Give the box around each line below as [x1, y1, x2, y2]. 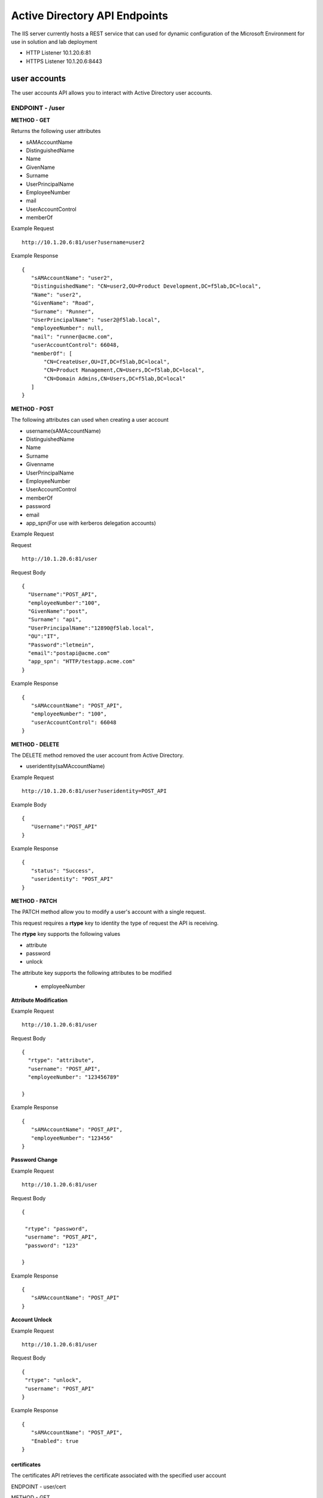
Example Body [11, 801, 47, 808]
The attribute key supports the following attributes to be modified [11, 969, 172, 976]
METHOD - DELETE [11, 741, 60, 748]
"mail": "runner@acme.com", [31, 333, 114, 340]
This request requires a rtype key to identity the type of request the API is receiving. [11, 919, 219, 926]
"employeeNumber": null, [31, 325, 104, 332]
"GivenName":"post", [28, 608, 89, 615]
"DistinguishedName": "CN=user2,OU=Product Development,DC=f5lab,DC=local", [31, 283, 261, 290]
